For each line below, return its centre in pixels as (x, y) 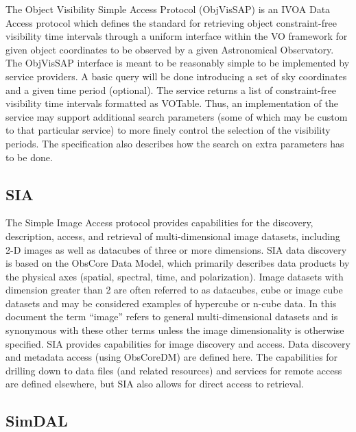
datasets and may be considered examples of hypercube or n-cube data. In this (171, 303)
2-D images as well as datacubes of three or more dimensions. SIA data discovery (176, 249)
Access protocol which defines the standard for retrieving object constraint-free (171, 22)
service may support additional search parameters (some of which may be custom (177, 116)
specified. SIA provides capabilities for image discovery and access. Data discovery (178, 343)
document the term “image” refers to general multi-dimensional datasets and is (172, 316)
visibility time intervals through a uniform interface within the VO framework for (177, 36)
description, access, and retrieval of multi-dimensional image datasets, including (173, 236)
